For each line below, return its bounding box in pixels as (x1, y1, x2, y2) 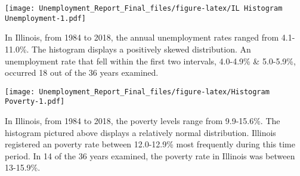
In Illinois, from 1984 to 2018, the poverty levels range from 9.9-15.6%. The (5, 115, 280, 126)
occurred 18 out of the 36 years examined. (5, 66, 159, 79)
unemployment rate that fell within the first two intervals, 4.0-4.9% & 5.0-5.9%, (5, 54, 296, 67)
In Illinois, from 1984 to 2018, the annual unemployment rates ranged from (5, 31, 279, 44)
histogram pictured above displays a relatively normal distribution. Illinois (5, 126, 276, 138)
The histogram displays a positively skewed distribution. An (32, 42, 251, 55)
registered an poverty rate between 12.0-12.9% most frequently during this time (5, 138, 295, 150)
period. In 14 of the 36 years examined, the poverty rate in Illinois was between (5, 149, 295, 162)
